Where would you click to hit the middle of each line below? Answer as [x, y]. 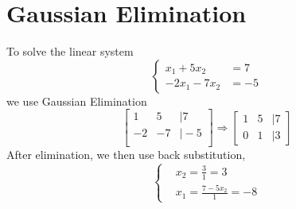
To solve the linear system [70, 51]
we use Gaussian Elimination [77, 101]
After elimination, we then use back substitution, [126, 155]
